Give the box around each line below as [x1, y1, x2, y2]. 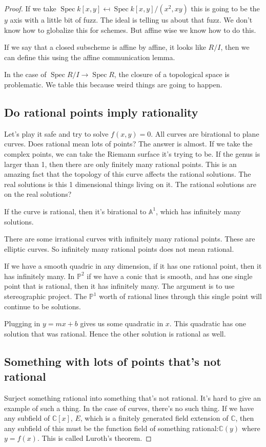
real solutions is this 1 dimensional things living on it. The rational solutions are [4, 178, 256, 189]
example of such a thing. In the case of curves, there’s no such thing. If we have [4, 402, 254, 413]
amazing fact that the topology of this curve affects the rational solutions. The [4, 169, 251, 179]
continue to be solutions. [4, 301, 81, 311]
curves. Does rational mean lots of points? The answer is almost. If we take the [4, 138, 253, 149]
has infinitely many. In [4, 270, 75, 281]
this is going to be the [191, 3, 260, 13]
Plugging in [4, 318, 40, 329]
